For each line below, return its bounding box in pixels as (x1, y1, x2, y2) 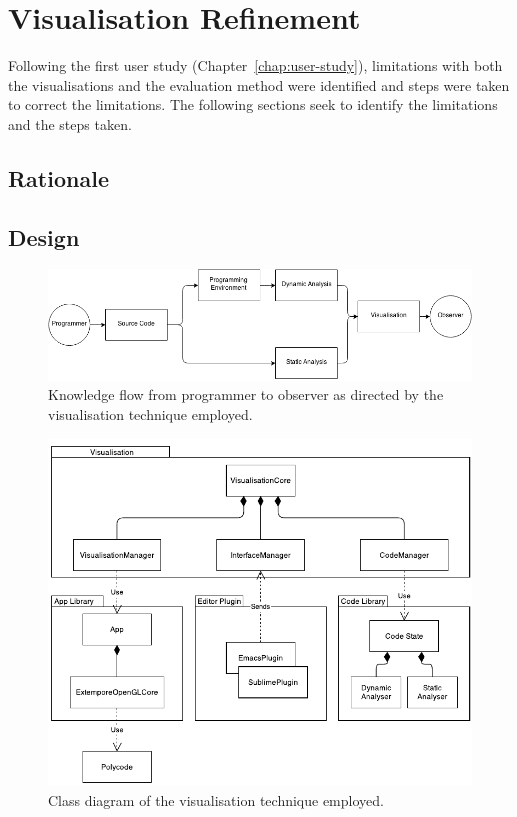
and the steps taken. (8, 113, 132, 134)
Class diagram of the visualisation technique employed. (48, 789, 384, 810)
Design (8, 221, 80, 252)
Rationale (8, 162, 109, 193)
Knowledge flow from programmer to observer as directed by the (48, 384, 444, 405)
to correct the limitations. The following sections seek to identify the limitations (8, 94, 498, 115)
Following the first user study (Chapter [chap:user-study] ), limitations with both (8, 55, 503, 76)
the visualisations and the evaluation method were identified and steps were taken (8, 74, 510, 95)
